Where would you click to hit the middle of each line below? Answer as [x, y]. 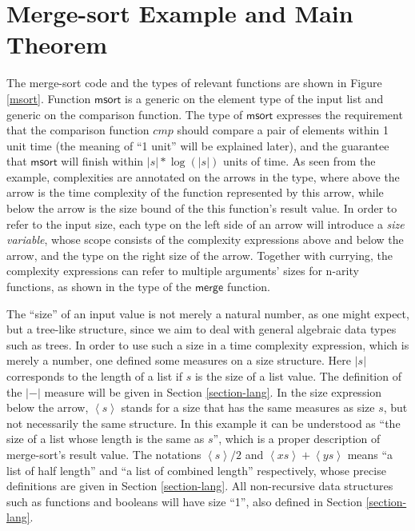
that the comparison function [78, 130]
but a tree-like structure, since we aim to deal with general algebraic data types [202, 329]
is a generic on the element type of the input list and [254, 98]
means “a [370, 454]
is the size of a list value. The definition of [298, 376]
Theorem [57, 44]
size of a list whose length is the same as [106, 439]
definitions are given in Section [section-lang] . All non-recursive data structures [200, 486]
